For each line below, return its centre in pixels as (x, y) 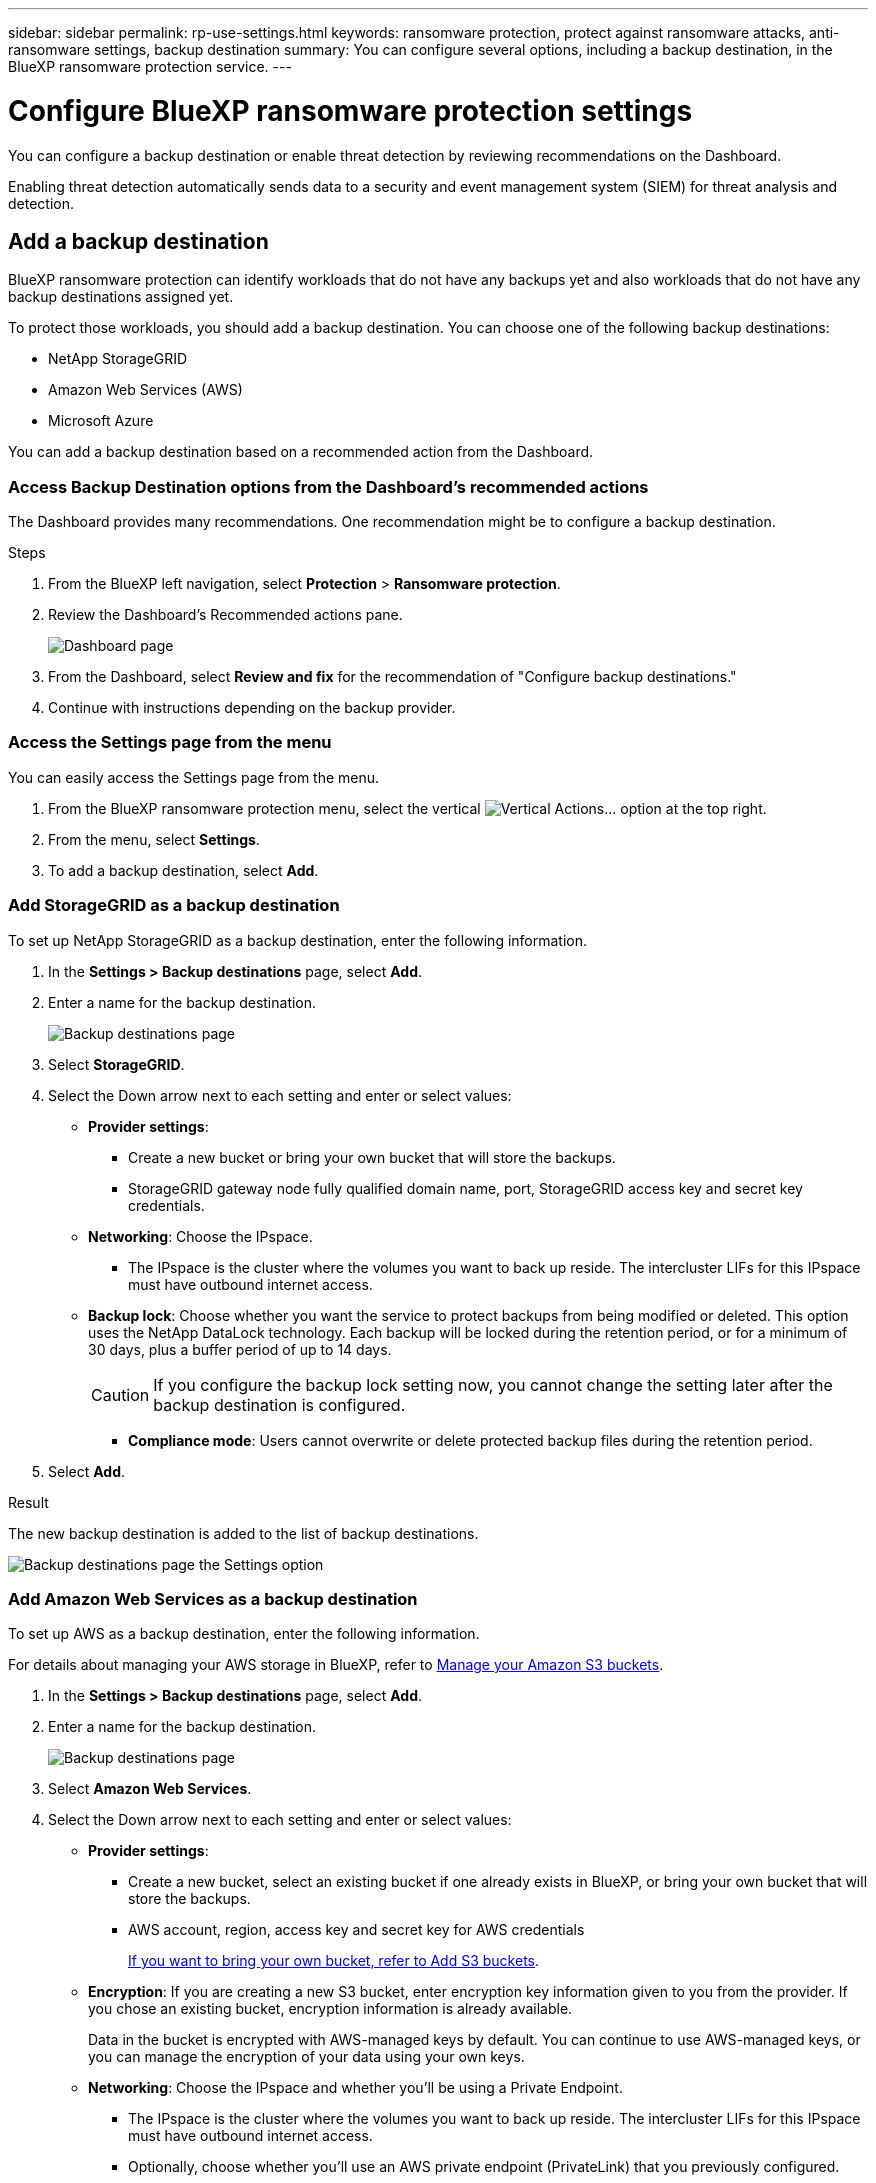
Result (28, 1502)
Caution (120, 1394)
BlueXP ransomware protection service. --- (150, 66)
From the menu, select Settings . (154, 839)
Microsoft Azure (101, 421)
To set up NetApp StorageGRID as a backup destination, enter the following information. (298, 940)
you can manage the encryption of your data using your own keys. (306, 2057)
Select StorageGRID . (116, 1064)
